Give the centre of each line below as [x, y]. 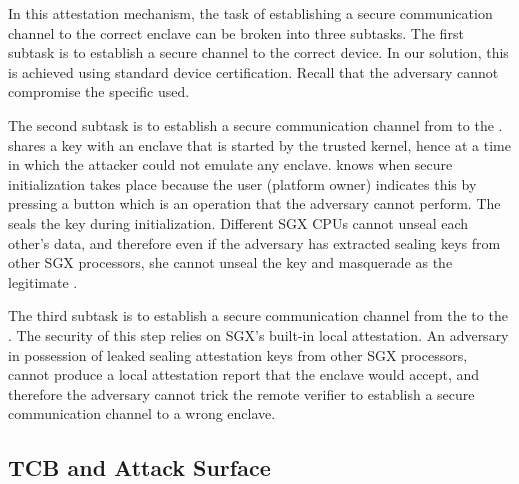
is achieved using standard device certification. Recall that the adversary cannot [253, 71]
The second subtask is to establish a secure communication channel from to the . [255, 124]
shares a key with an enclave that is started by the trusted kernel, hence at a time [259, 144]
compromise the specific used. [99, 91]
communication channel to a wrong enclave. [142, 413]
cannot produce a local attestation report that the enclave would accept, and [244, 374]
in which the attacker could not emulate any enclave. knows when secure [230, 164]
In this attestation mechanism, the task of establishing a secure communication [250, 13]
